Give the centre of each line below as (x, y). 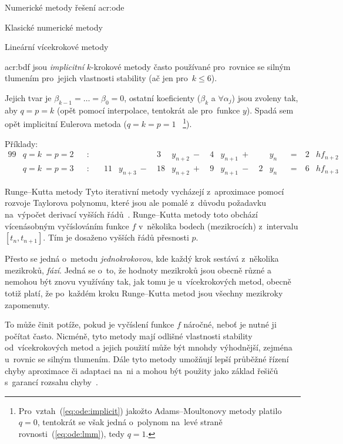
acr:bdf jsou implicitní (45, 66)
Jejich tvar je (28, 97)
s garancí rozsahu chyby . (51, 382)
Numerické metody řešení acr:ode (65, 7)
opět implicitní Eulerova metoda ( (66, 124)
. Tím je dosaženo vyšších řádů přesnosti (116, 237)
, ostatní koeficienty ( (162, 97)
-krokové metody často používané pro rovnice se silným (191, 66)
